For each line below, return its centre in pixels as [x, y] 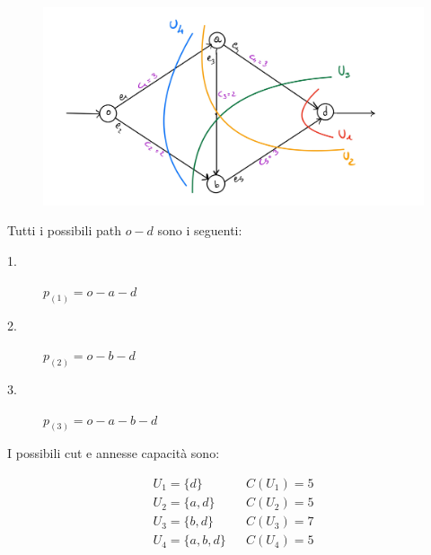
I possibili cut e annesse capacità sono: [114, 453]
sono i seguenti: [200, 230]
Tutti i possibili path [64, 230]
